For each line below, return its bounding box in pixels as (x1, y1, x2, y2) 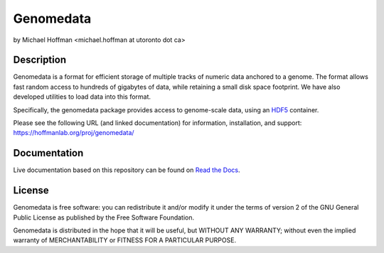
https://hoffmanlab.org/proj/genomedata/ (13, 129, 134, 137)
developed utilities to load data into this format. (13, 92, 151, 101)
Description (13, 54, 67, 66)
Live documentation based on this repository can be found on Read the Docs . (13, 166, 240, 174)
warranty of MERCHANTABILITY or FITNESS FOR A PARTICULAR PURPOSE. (13, 236, 237, 244)
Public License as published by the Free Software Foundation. (13, 213, 195, 222)
